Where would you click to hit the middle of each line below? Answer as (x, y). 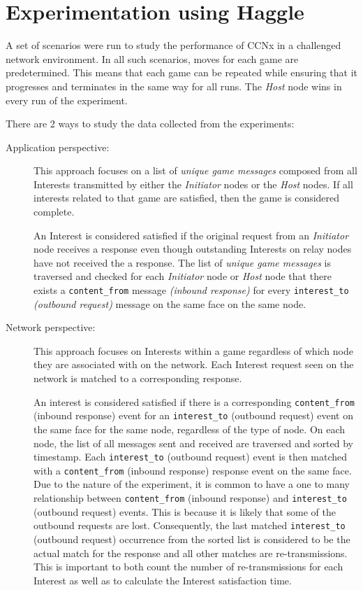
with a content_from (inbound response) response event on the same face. (193, 470)
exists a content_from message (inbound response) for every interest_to (191, 290)
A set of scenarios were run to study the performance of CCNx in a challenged (173, 45)
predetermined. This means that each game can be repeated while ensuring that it (181, 72)
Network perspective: (51, 327)
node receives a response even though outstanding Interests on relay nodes (193, 249)
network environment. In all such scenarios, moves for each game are (152, 58)
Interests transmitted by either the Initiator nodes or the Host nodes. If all (193, 184)
